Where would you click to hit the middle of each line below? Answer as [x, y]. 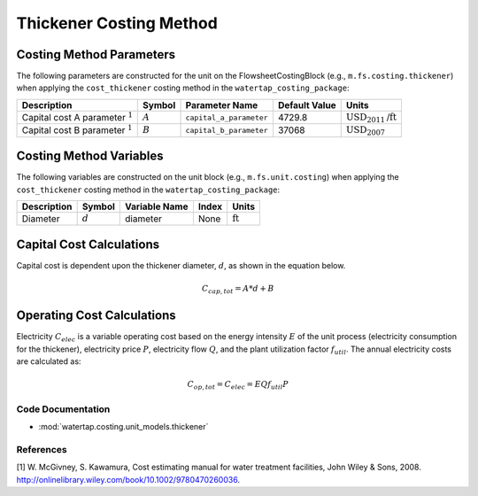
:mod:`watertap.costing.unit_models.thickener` [123, 427]
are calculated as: [49, 361]
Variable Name [157, 206]
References [42, 449]
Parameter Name [222, 105]
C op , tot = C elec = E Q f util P [238, 385]
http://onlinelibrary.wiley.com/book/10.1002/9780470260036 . [128, 479]
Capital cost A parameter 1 [77, 117]
